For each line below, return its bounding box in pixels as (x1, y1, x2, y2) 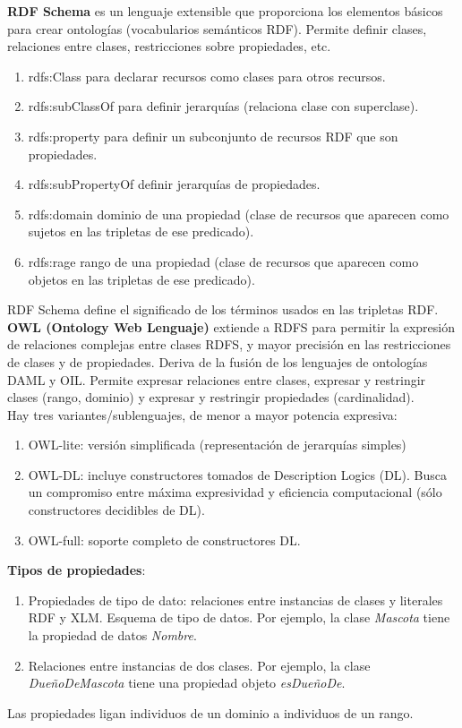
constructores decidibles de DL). (28, 501, 205, 519)
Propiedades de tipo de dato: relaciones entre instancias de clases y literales (28, 590, 443, 609)
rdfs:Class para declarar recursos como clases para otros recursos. (28, 66, 386, 85)
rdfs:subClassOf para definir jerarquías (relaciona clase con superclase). (28, 97, 419, 116)
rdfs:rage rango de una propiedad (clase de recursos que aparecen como (28, 252, 419, 270)
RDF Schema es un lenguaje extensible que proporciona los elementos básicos (7, 2, 443, 20)
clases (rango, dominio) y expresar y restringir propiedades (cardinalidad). (7, 388, 415, 407)
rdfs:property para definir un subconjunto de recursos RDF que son (28, 126, 398, 145)
